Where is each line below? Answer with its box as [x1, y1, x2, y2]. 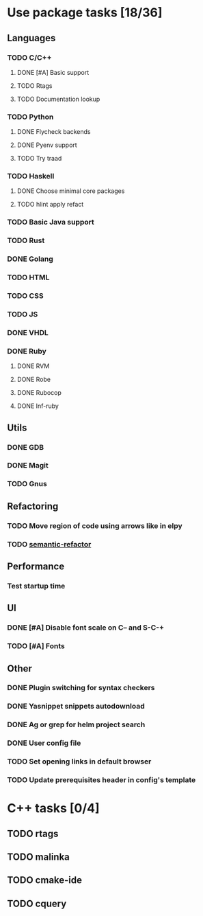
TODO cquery [7, 897, 67, 909]
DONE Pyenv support [16, 141, 77, 149]
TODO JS [7, 310, 38, 319]
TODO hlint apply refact [16, 201, 84, 209]
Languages [7, 32, 56, 44]
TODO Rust [7, 236, 45, 245]
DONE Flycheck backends [16, 128, 91, 136]
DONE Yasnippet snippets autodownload [7, 702, 145, 711]
